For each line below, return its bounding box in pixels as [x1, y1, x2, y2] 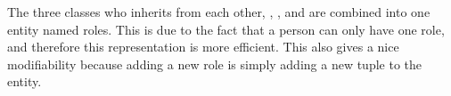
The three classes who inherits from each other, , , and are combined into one [7, 3, 430, 20]
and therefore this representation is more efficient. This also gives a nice [7, 37, 399, 56]
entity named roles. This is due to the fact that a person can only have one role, [7, 20, 445, 38]
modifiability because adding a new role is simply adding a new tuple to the [7, 54, 422, 73]
